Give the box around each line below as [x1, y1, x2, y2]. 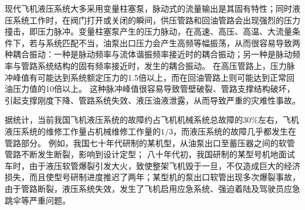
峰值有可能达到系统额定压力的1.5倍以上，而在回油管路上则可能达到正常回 [12, 71, 294, 83]
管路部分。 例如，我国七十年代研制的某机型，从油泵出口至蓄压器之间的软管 [5, 136, 295, 149]
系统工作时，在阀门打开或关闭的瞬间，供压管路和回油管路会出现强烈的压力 [12, 13, 300, 26]
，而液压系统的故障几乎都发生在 [173, 125, 296, 137]
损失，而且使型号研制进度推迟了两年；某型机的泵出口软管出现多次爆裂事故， [5, 171, 300, 183]
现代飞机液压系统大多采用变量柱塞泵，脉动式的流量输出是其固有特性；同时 [5, 2, 292, 14]
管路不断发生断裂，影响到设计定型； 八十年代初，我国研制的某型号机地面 [5, 148, 287, 160]
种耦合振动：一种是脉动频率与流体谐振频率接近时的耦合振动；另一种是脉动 [5, 48, 292, 60]
